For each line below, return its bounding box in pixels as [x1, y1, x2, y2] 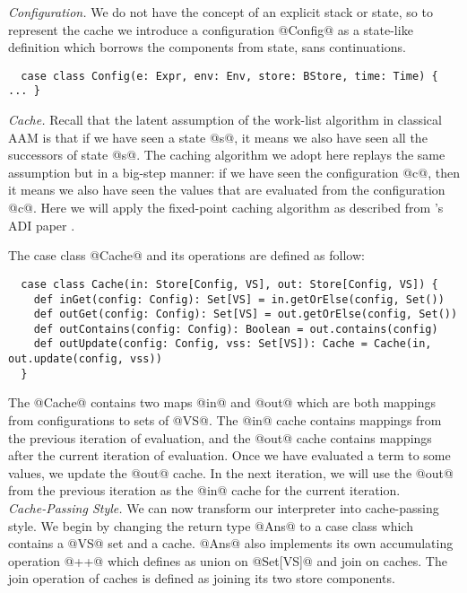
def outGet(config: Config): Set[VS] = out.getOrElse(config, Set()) [33, 308, 458, 321]
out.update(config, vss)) [8, 353, 162, 366]
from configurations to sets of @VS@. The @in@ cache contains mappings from [8, 411, 442, 430]
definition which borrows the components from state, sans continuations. [8, 38, 406, 57]
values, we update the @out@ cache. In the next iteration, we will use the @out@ [8, 463, 454, 482]
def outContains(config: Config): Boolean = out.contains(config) [33, 322, 438, 336]
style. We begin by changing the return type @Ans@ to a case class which [8, 516, 413, 535]
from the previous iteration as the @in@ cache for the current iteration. [8, 481, 401, 500]
